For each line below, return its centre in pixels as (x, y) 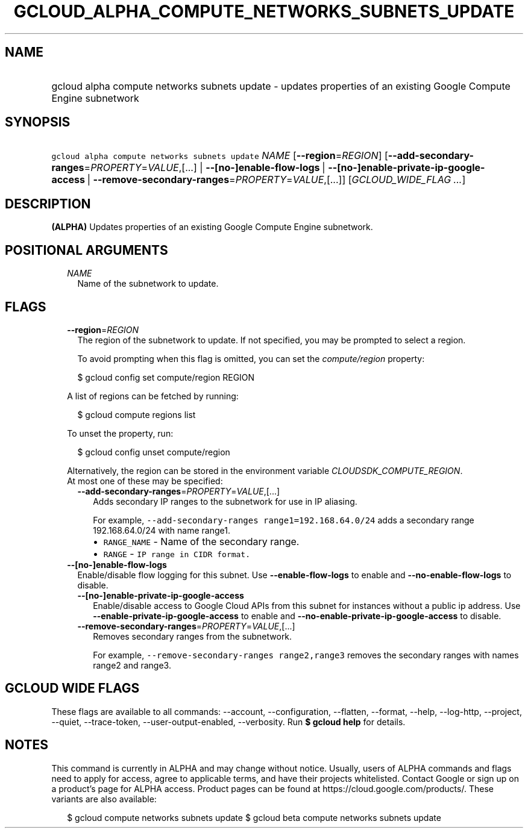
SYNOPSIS (38, 122)
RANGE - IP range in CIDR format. (177, 553)
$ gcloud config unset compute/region (154, 452)
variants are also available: (104, 799)
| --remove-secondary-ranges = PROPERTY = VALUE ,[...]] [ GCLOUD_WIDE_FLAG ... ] (276, 180)
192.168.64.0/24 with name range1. (162, 530)
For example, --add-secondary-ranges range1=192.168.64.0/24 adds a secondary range (284, 520)
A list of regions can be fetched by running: (153, 396)
